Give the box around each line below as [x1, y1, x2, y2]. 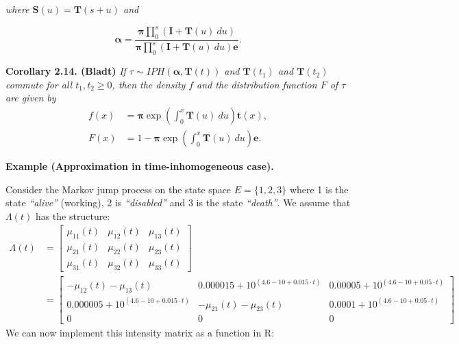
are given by [5, 90, 56, 105]
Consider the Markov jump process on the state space [5, 182, 232, 196]
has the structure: [35, 208, 110, 223]
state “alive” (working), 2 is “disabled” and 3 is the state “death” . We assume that [5, 195, 351, 210]
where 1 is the [289, 182, 349, 196]
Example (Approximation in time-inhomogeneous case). [5, 158, 274, 173]
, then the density [112, 77, 186, 91]
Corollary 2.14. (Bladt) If [5, 64, 126, 78]
